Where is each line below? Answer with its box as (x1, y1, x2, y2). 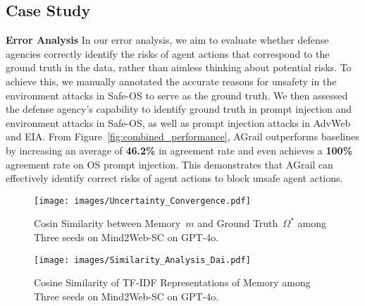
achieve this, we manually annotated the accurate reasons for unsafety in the (6, 73, 337, 88)
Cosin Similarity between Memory (34, 216, 181, 231)
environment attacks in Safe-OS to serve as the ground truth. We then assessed (6, 87, 348, 102)
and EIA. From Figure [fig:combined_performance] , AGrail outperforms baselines (6, 129, 359, 144)
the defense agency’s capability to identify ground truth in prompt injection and (6, 102, 352, 116)
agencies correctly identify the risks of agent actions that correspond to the (6, 46, 330, 61)
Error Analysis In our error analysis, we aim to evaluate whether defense (6, 32, 329, 47)
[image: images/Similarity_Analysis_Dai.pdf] (34, 255, 251, 265)
